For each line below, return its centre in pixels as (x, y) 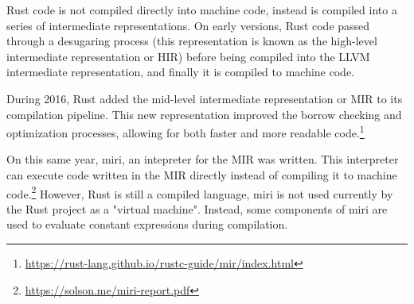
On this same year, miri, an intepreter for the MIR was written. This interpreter (203, 159)
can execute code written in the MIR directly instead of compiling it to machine (202, 175)
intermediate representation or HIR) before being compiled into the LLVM (188, 56)
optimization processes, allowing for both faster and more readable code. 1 (186, 131)
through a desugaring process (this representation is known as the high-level (192, 41)
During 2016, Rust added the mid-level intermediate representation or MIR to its (205, 98)
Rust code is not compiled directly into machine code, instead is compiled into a (202, 10)
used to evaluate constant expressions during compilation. (147, 224)
